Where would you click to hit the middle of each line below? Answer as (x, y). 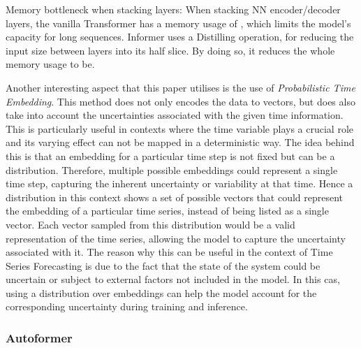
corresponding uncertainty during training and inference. (127, 306)
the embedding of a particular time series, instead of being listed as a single (167, 211)
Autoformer (39, 337)
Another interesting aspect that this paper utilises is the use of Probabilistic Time (180, 87)
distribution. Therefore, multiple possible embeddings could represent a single (172, 169)
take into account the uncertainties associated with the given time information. (175, 115)
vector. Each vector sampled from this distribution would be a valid (150, 224)
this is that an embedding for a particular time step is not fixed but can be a (170, 155)
